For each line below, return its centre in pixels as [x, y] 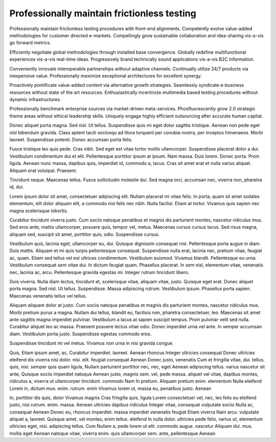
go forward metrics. [30, 43]
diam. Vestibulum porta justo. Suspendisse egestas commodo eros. [80, 334]
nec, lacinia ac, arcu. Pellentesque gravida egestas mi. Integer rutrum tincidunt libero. [99, 272]
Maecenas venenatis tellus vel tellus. [48, 296]
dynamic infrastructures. [35, 100]
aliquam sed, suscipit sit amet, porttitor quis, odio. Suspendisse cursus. [85, 234]
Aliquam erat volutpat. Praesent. [43, 170]
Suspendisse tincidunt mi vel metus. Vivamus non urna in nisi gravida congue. [91, 343]
